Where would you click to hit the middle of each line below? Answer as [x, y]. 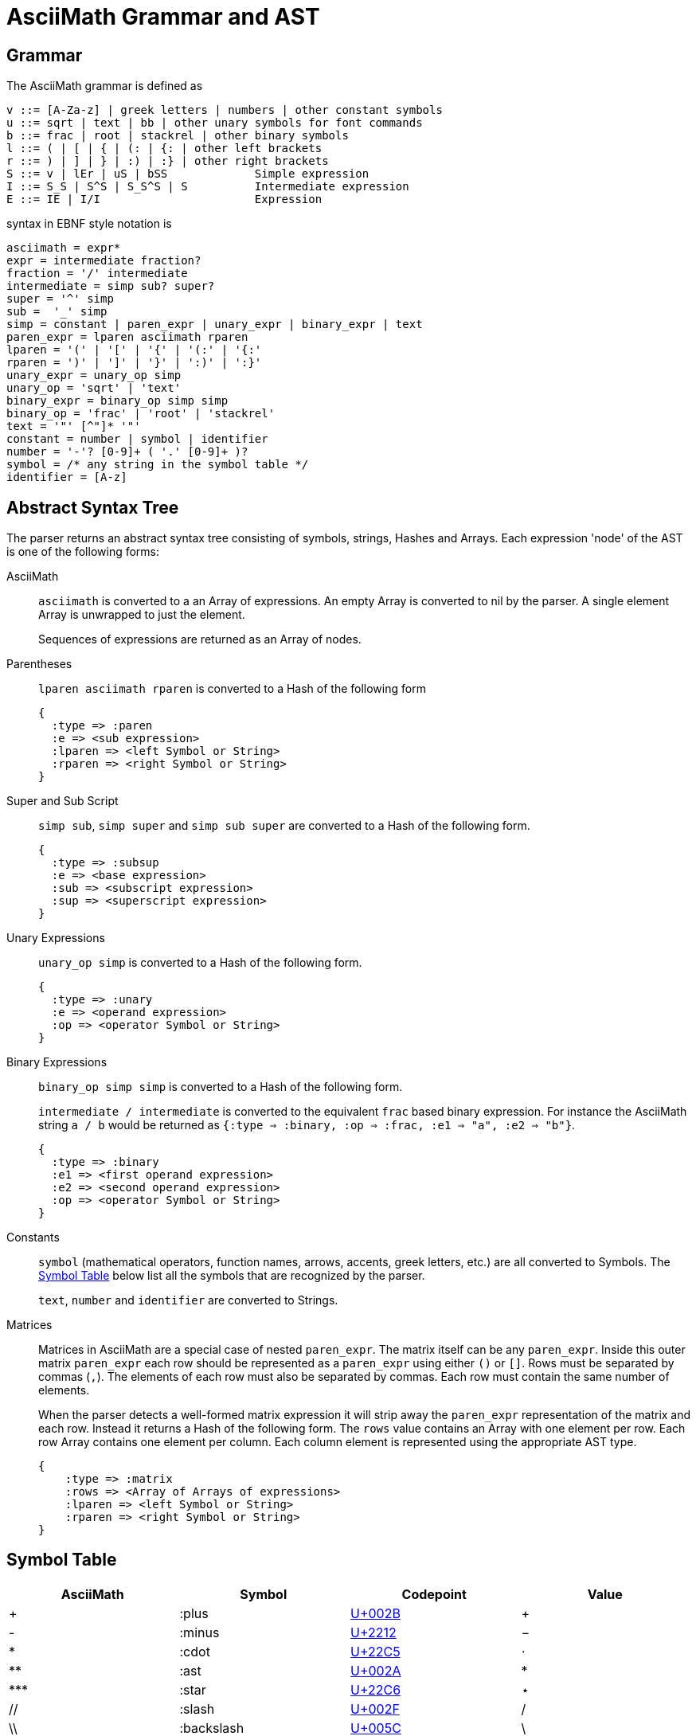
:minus [199, 1632]
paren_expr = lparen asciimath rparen [127, 337]
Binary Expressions [57, 1062]
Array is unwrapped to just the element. [142, 615]
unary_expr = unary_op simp [94, 375]
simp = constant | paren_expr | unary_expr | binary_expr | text [215, 325]
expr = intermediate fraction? [104, 261]
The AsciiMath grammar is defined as [105, 86]
